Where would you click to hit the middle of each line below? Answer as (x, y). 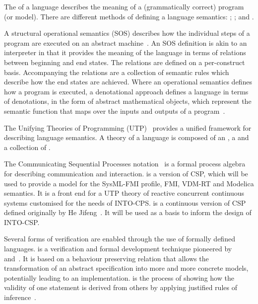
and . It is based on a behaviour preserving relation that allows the (106, 258)
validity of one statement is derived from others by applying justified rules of (121, 287)
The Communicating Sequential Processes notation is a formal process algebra (125, 164)
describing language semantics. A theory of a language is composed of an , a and (127, 137)
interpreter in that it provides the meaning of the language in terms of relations (125, 52)
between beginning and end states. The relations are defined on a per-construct (125, 62)
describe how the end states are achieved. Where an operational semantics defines (128, 82)
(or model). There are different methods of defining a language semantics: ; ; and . (129, 16)
